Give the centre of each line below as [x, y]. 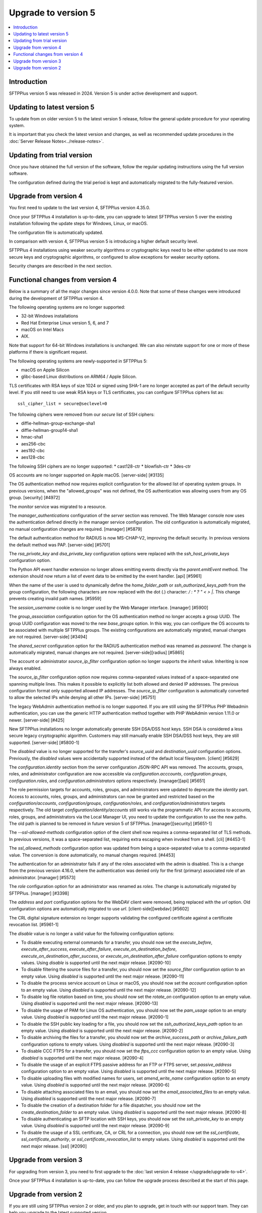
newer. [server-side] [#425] [37, 720]
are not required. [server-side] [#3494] [48, 637]
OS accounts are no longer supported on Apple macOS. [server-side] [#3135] [87, 475]
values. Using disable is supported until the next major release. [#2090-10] [96, 963]
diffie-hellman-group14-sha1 [49, 430]
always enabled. [25, 668]
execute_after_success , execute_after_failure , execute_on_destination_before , [99, 949]
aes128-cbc [33, 457]
